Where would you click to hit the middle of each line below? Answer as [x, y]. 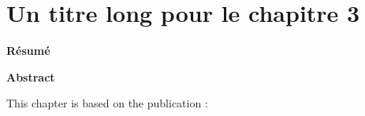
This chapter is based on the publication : [107, 103]
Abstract [31, 76]
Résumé [28, 51]
